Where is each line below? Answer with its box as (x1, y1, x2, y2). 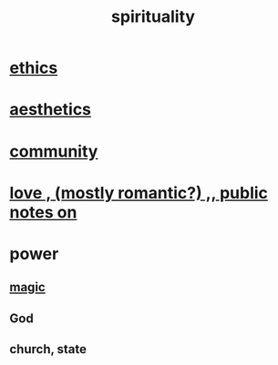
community (9, 141, 98, 161)
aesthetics (9, 99, 92, 120)
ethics (9, 57, 58, 78)
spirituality (110, 6, 196, 27)
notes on (9, 202, 77, 222)
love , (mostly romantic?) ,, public (9, 182, 269, 203)
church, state (9, 341, 88, 357)
